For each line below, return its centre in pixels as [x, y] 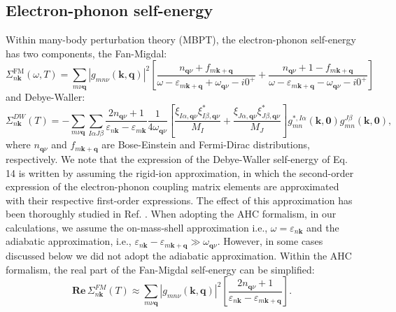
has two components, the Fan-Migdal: [86, 53]
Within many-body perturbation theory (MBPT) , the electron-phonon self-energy [181, 40]
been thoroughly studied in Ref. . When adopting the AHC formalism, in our [171, 214]
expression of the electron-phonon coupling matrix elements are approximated [172, 186]
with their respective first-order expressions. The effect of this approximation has [179, 200]
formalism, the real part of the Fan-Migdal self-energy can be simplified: [160, 269]
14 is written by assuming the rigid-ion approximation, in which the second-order [180, 172]
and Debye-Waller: [45, 97]
